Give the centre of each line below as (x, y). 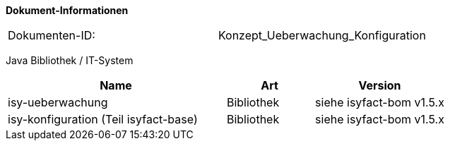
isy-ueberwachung (58, 102)
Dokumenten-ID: (52, 35)
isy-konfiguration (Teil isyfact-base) (103, 119)
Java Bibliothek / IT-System (70, 60)
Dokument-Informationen (67, 10)
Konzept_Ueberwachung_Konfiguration (322, 35)
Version (380, 85)
